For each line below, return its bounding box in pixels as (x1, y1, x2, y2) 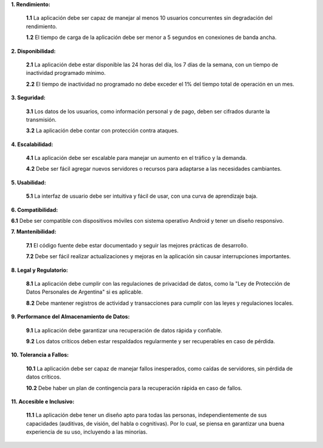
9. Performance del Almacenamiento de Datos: (11, 313, 130, 320)
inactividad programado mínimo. (26, 69, 106, 77)
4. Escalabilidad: (11, 141, 53, 148)
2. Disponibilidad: (11, 47, 56, 55)
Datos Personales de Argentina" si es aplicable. (26, 288, 143, 296)
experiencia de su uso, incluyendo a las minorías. (26, 428, 148, 435)
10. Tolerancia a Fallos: (11, 351, 69, 359)
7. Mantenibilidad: (11, 228, 57, 235)
